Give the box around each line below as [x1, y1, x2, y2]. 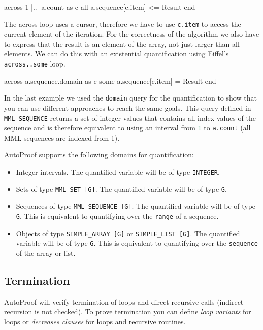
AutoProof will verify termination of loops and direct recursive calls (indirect [4, 296, 244, 307]
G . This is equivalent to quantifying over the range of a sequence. [16, 211, 219, 221]
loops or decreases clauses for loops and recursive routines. [4, 316, 186, 326]
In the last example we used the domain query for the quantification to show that [4, 92, 257, 103]
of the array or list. [16, 247, 76, 258]
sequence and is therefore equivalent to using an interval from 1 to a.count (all [4, 122, 251, 133]
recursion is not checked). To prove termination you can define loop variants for [4, 306, 251, 317]
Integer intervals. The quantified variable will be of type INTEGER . [16, 167, 220, 177]
